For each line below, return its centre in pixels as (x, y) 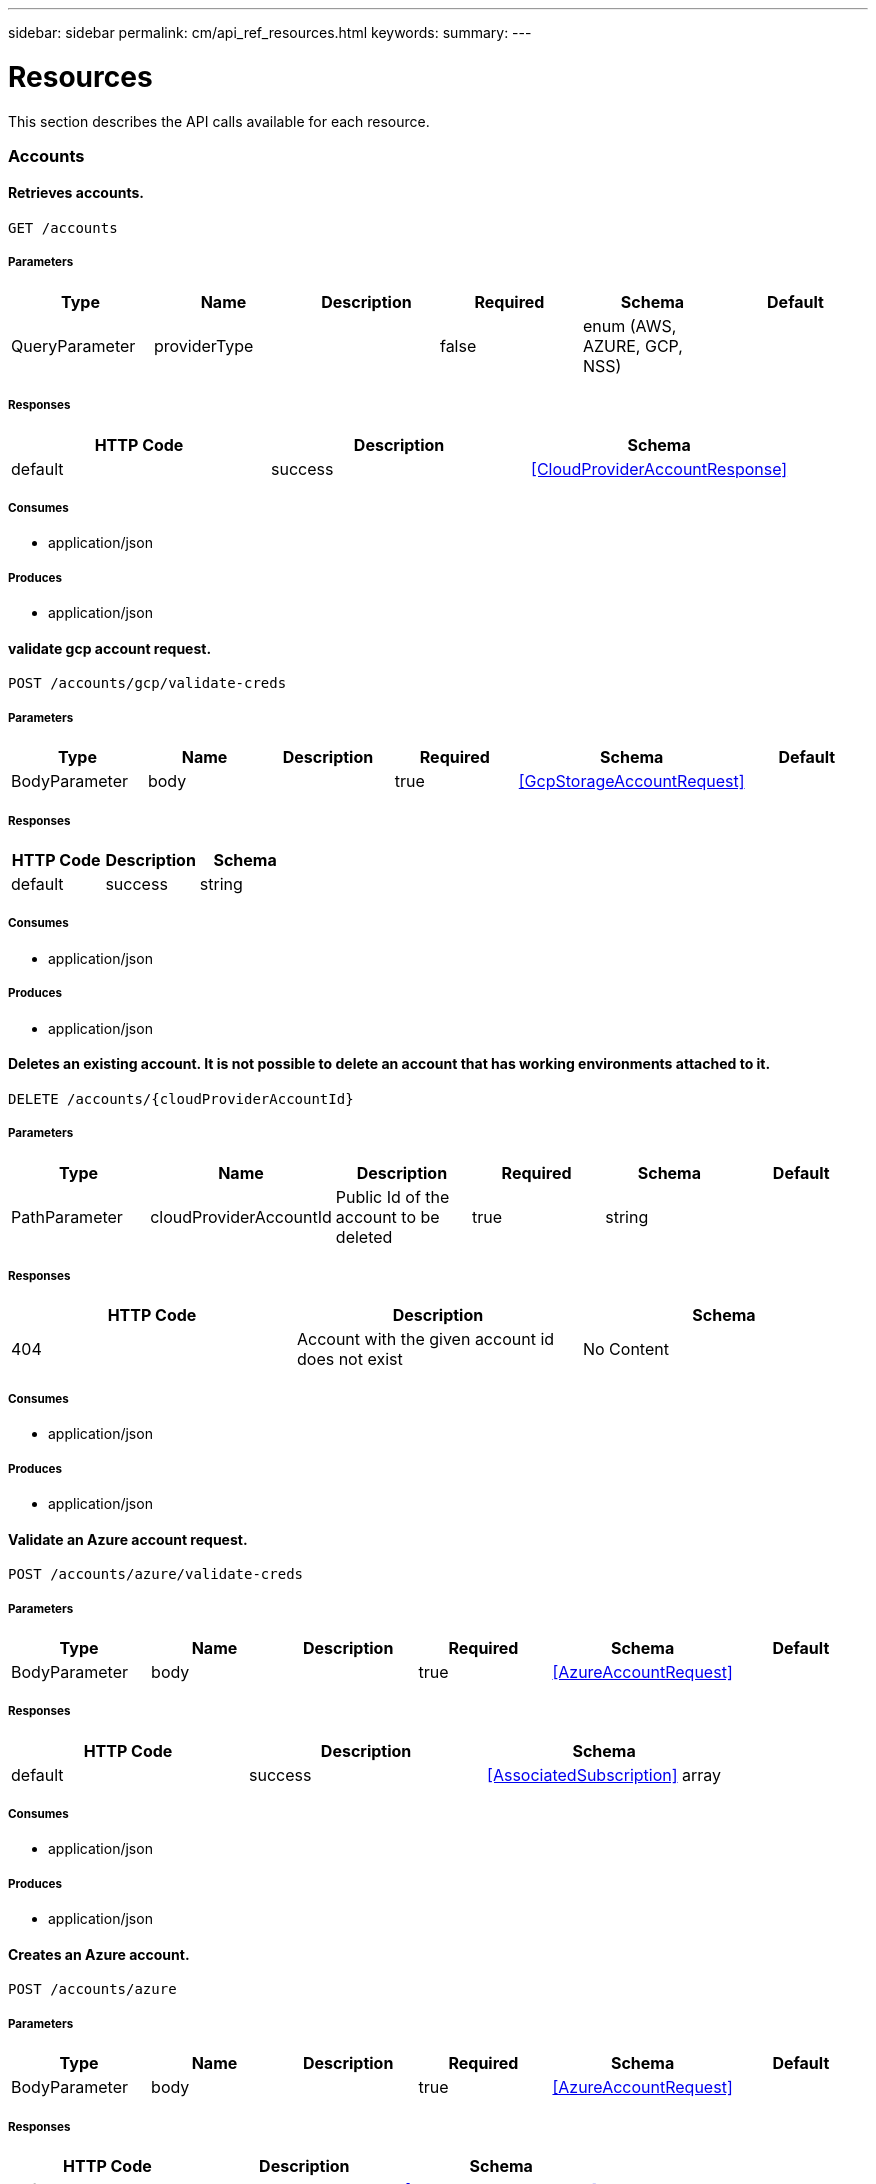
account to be (387, 1216)
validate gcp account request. (110, 648)
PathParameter (67, 1216)
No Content (625, 1349)
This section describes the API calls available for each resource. (219, 121)
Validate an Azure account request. (128, 1539)
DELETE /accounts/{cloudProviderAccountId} (181, 1098)
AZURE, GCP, (632, 345)
